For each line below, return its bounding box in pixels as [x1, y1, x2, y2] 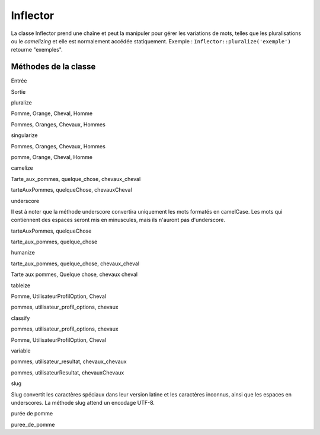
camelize [11, 164, 33, 172]
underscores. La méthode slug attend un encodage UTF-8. [11, 399, 155, 406]
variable [11, 347, 31, 354]
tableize [11, 282, 31, 289]
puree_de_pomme [11, 421, 55, 428]
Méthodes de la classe [11, 62, 96, 72]
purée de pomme [11, 410, 53, 417]
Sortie [11, 88, 26, 95]
